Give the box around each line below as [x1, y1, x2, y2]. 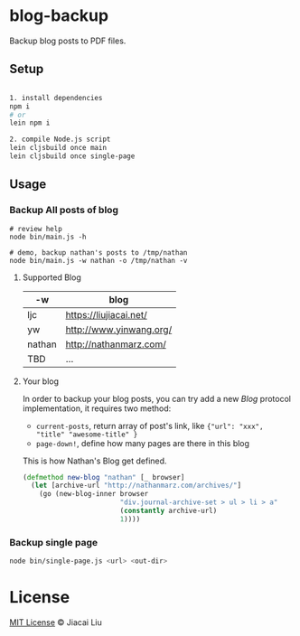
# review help [9, 224, 63, 233]
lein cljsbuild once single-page [9, 152, 136, 161]
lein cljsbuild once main [9, 144, 107, 153]
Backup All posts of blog [9, 204, 119, 217]
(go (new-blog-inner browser [39, 490, 149, 499]
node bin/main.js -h [9, 232, 88, 241]
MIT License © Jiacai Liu [9, 616, 102, 628]
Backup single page [9, 536, 98, 548]
